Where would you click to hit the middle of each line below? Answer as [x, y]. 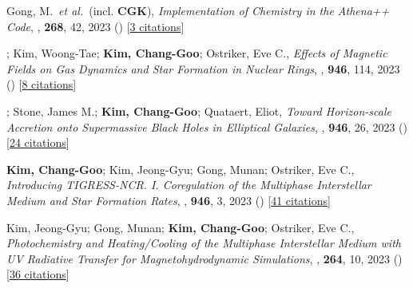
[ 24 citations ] [38, 142]
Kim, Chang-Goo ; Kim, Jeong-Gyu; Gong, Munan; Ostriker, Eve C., [181, 169]
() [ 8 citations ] [42, 84]
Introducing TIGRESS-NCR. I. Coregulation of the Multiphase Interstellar [189, 185]
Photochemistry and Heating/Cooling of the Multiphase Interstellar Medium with [204, 243]
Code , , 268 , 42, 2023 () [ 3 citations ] [95, 26]
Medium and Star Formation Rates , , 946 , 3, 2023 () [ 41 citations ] [169, 200]
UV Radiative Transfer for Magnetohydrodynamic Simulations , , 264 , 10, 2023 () [205, 258]
